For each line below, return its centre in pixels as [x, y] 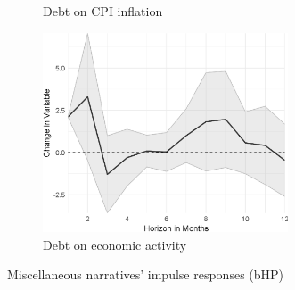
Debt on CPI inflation [103, 11]
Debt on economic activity [115, 244]
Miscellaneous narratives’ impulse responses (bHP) [146, 274]
